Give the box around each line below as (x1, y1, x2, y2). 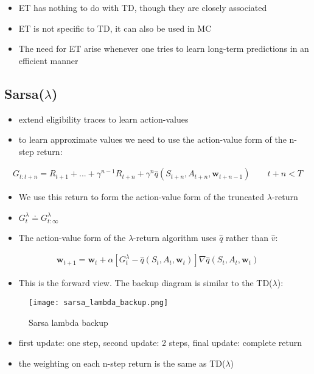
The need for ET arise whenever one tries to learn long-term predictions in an (18, 42, 309, 55)
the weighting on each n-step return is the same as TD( (18, 356, 226, 369)
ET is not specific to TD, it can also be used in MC (18, 21, 212, 34)
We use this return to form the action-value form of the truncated (18, 190, 265, 203)
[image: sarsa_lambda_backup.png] (29, 298, 169, 307)
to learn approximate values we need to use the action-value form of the (18, 133, 287, 146)
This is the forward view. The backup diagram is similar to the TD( (18, 276, 273, 289)
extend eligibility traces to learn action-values (18, 112, 189, 125)
